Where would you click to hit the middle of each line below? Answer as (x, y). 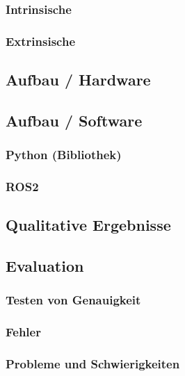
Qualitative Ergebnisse (88, 225)
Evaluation (45, 266)
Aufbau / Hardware (78, 80)
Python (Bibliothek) (64, 155)
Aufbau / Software (74, 120)
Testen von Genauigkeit (73, 300)
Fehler (23, 332)
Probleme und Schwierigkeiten (93, 364)
